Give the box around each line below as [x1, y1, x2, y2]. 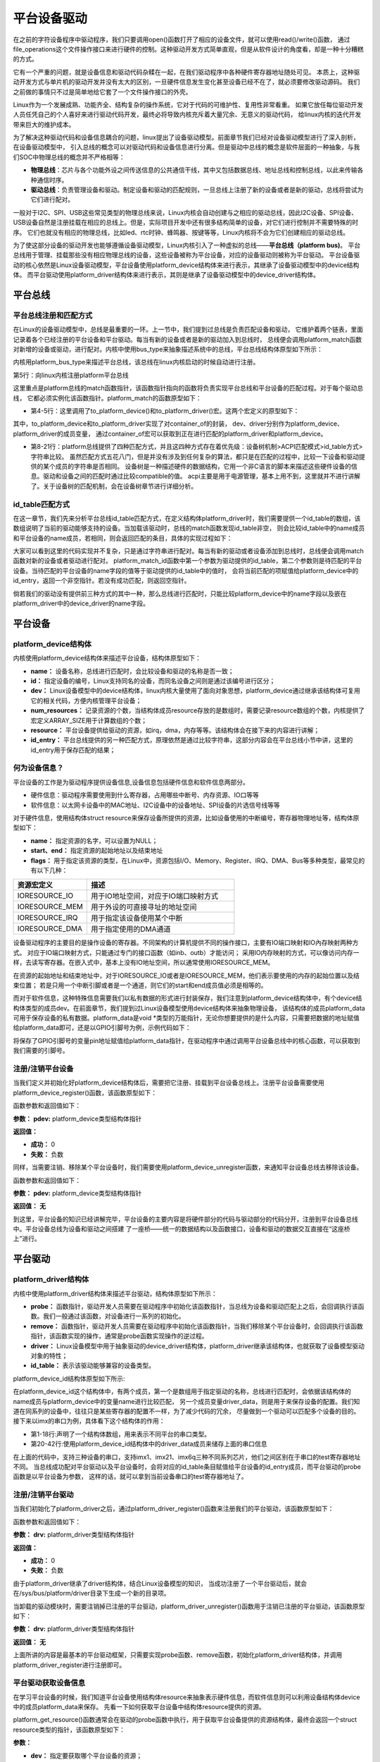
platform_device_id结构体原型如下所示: [13, 1374, 126, 1383]
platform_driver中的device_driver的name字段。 [13, 599, 149, 608]
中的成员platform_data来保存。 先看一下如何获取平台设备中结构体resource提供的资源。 [13, 1703, 265, 1711]
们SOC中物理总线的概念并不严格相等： [13, 152, 125, 161]
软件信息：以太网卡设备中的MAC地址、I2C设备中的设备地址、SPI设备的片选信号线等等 [30, 801, 281, 809]
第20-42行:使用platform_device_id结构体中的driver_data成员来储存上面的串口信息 [30, 1440, 267, 1448]
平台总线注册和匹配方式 [13, 310, 93, 320]
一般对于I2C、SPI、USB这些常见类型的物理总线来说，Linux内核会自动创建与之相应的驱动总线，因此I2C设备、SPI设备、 [13, 208, 358, 216]
